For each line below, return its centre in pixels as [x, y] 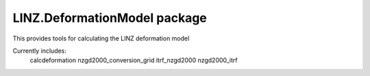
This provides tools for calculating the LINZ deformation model [101, 38]
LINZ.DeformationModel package [110, 18]
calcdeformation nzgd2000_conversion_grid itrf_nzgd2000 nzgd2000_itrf [134, 60]
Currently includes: [39, 51]
